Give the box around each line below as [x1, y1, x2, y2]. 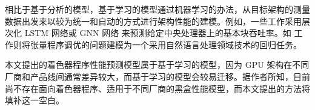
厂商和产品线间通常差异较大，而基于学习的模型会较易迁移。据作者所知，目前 [5, 70, 310, 82]
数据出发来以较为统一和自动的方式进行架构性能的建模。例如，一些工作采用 [5, 14, 302, 27]
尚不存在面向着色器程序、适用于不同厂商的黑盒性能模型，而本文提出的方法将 [5, 82, 310, 94]
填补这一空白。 [5, 94, 64, 106]
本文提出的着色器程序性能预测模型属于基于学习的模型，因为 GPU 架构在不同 [5, 58, 310, 71]
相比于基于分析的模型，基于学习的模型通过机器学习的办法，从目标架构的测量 [5, 3, 310, 15]
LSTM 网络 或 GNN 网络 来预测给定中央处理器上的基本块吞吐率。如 [24, 26, 291, 39]
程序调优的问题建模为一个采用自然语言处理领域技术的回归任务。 [47, 38, 302, 50]
